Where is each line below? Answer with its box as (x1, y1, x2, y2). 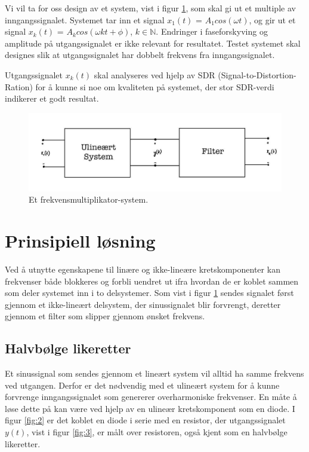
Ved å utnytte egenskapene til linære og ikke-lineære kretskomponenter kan (5, 262, 280, 275)
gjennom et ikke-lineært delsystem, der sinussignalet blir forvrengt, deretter (5, 298, 281, 310)
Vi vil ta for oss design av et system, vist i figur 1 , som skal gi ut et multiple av (5, 2, 296, 14)
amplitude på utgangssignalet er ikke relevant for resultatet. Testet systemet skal (5, 36, 301, 49)
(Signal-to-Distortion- (218, 68, 296, 81)
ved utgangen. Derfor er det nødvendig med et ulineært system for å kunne (5, 378, 280, 391)
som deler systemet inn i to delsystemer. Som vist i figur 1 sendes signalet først (5, 286, 294, 299)
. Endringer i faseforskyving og (156, 25, 268, 38)
